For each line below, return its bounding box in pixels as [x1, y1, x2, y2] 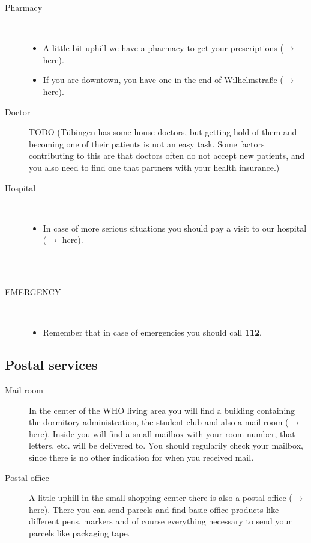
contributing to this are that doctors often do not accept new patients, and [29, 149, 305, 162]
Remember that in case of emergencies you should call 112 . [43, 326, 262, 339]
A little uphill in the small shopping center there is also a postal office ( [29, 491, 292, 504]
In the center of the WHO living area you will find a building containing [29, 403, 295, 416]
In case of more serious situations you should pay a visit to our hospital [43, 221, 307, 234]
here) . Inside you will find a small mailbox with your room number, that [29, 427, 295, 440]
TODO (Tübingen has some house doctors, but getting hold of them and [29, 126, 297, 138]
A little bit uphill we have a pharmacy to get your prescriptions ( [43, 41, 283, 54]
